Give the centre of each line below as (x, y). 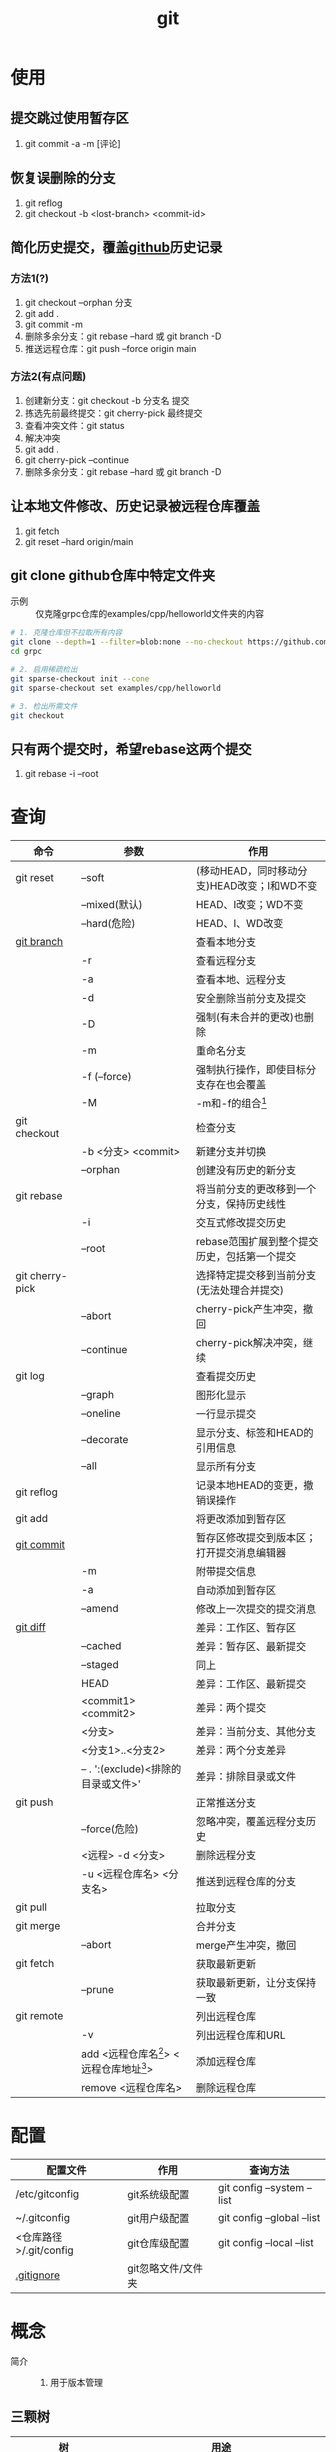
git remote (39, 2015)
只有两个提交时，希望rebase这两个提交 (131, 748)
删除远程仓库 (226, 2088)
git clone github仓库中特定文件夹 (113, 575)
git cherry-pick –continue (77, 459)
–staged (100, 1664)
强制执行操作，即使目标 (251, 1070)
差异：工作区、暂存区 (246, 1627)
